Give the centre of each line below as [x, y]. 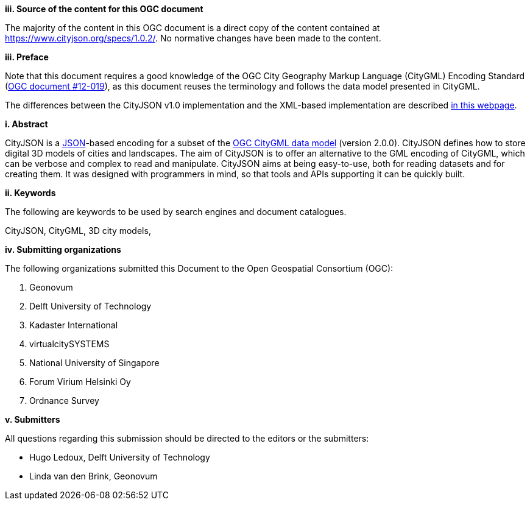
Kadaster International [74, 325]
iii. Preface [27, 57]
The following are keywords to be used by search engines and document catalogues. [176, 212]
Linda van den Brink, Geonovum [94, 476]
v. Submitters [33, 419]
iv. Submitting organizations [63, 249]
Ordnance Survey [64, 401]
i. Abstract [26, 124]
